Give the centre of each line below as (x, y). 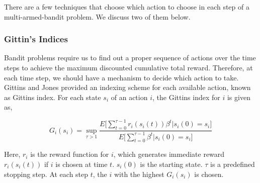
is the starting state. (171, 164)
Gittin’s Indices (36, 39)
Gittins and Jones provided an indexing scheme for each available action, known (127, 87)
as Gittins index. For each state (53, 97)
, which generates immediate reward (169, 154)
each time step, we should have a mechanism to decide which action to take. (121, 77)
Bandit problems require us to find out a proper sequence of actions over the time (130, 58)
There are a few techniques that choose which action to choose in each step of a (127, 7)
